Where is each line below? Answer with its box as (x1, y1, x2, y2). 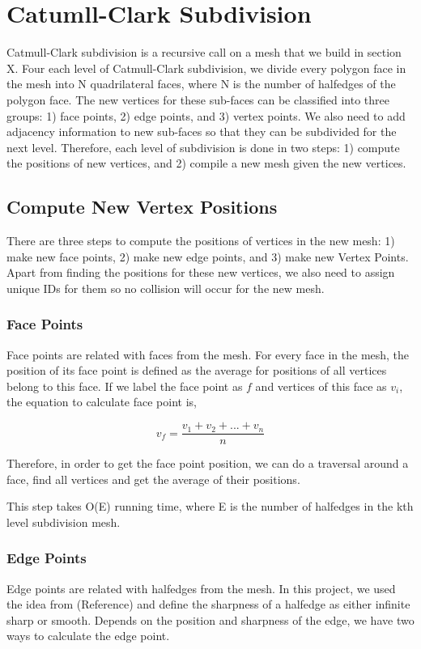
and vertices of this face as (255, 377, 387, 394)
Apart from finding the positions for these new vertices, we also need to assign (6, 264, 395, 281)
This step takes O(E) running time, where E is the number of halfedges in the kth (6, 498, 414, 515)
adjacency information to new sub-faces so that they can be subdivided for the (6, 123, 397, 140)
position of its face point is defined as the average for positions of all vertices (6, 362, 387, 379)
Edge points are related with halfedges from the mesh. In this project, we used (6, 579, 396, 596)
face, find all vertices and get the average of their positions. (6, 470, 300, 487)
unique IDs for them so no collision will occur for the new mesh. (6, 279, 325, 296)
